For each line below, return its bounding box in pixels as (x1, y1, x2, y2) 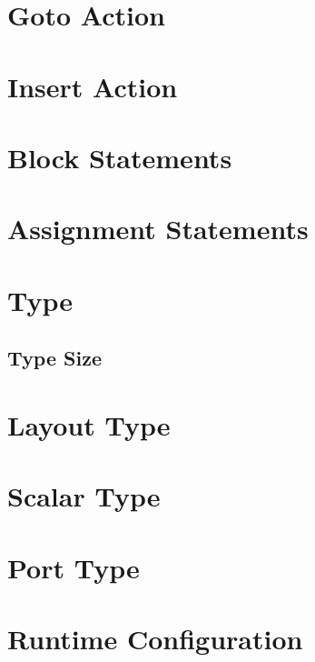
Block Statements (7, 138, 232, 176)
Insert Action (7, 67, 178, 105)
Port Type (7, 548, 140, 586)
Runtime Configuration (7, 619, 303, 657)
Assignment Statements (7, 210, 309, 247)
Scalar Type (7, 477, 161, 515)
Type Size (7, 344, 102, 372)
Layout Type (7, 406, 171, 443)
